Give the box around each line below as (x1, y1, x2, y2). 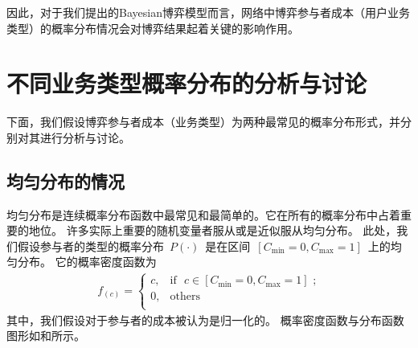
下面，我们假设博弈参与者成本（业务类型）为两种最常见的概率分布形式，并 (6, 113, 400, 130)
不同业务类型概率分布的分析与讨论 (6, 67, 367, 100)
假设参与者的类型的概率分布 (17, 237, 164, 254)
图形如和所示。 (6, 327, 85, 344)
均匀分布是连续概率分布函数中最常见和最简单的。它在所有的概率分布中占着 (6, 206, 400, 223)
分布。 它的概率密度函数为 (17, 253, 157, 270)
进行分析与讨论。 (39, 129, 130, 145)
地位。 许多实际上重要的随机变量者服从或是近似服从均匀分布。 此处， (28, 222, 397, 239)
